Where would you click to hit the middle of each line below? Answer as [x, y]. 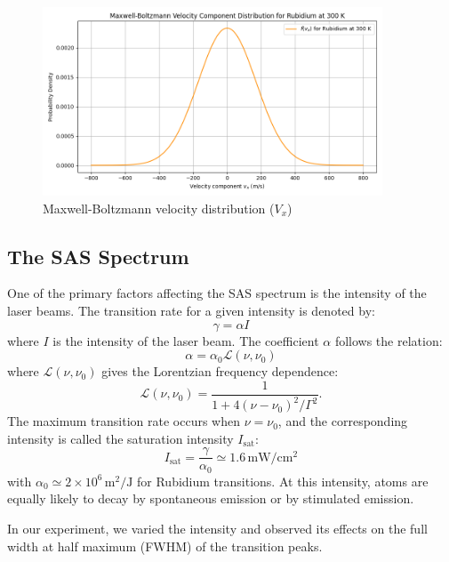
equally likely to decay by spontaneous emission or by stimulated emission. [211, 498]
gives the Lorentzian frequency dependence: [220, 371]
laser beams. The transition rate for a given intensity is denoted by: [191, 310]
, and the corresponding [343, 421]
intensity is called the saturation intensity [120, 438]
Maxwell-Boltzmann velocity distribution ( [159, 208]
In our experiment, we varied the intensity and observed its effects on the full [217, 529]
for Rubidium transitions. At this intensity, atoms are [283, 481]
